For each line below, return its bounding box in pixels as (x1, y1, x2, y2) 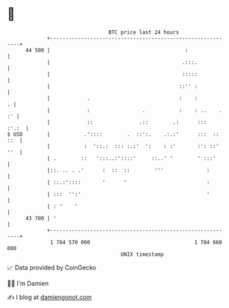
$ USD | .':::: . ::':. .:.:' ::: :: (7, 130, 219, 138)
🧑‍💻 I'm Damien (7, 279, 49, 287)
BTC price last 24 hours (108, 29, 180, 36)
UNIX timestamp (120, 250, 165, 258)
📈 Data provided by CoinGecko (7, 263, 97, 272)
